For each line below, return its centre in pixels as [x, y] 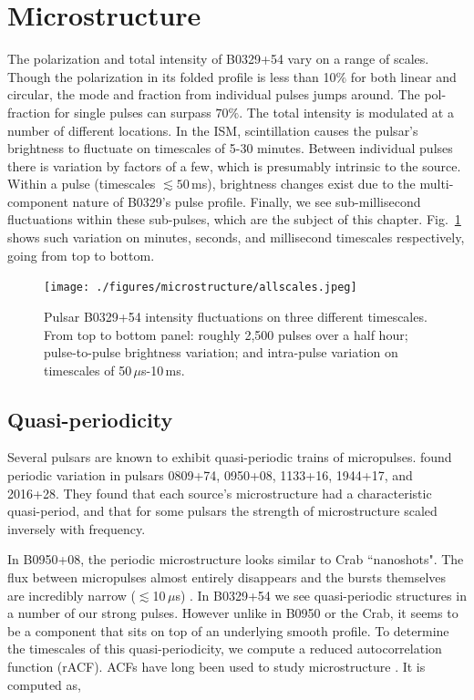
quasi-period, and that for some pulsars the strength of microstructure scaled [222, 511]
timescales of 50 [88, 370]
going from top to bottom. [81, 255]
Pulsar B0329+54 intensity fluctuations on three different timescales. [236, 316]
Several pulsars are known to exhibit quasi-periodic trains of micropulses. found [230, 457]
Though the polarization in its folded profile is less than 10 [172, 76]
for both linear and [403, 76]
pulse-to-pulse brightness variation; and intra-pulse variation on [221, 352]
